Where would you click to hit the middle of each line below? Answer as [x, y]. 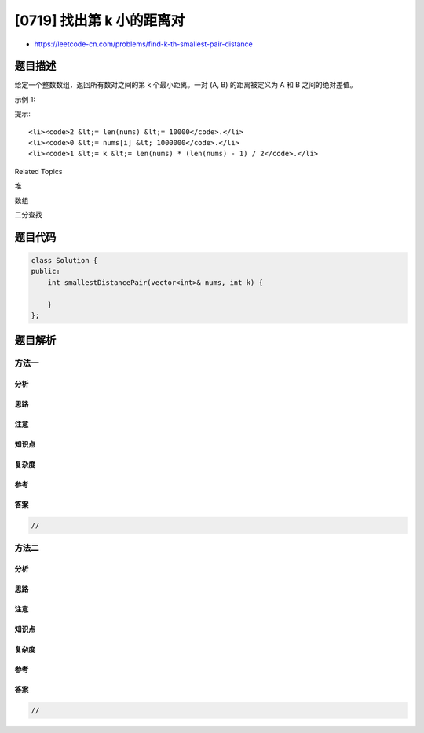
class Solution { [64, 260]
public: [46, 272]
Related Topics [38, 171]
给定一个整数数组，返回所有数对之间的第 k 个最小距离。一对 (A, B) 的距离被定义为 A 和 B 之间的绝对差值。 [186, 85]
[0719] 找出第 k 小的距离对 [100, 20]
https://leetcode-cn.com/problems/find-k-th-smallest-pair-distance [143, 44]
